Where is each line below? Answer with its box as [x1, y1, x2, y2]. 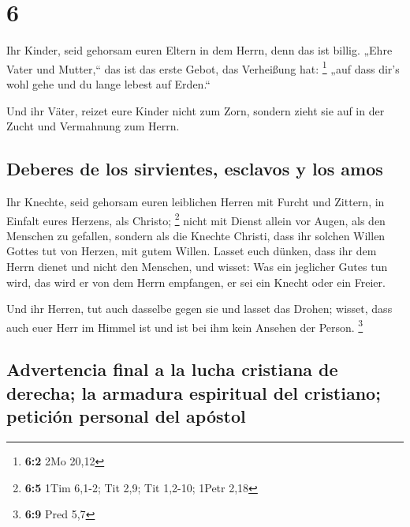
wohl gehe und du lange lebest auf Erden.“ [6, 75, 211, 92]
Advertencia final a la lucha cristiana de [6, 357, 338, 382]
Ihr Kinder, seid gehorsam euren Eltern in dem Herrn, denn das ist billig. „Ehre [6, 42, 393, 58]
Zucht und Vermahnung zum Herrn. [6, 118, 180, 134]
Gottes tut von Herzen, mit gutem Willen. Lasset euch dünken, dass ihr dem [6, 243, 377, 259]
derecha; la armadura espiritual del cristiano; [6, 380, 381, 405]
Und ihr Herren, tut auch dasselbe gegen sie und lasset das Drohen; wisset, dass [6, 300, 393, 317]
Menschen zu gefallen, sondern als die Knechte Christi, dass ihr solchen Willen [6, 227, 386, 243]
